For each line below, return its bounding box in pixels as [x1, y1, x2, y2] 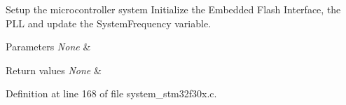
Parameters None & [6, 39, 91, 54]
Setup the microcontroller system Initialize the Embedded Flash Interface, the [6, 2, 341, 16]
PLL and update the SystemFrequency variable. [6, 15, 212, 30]
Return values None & [6, 62, 102, 77]
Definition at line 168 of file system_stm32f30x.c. [6, 86, 217, 101]
